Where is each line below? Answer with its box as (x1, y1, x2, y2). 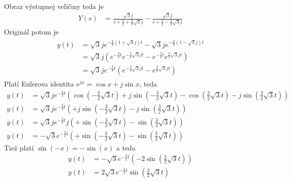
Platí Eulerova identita (4, 78, 74, 89)
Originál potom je (4, 26, 59, 36)
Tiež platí (4, 142, 34, 152)
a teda (116, 142, 135, 152)
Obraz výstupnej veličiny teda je (4, 1, 104, 11)
